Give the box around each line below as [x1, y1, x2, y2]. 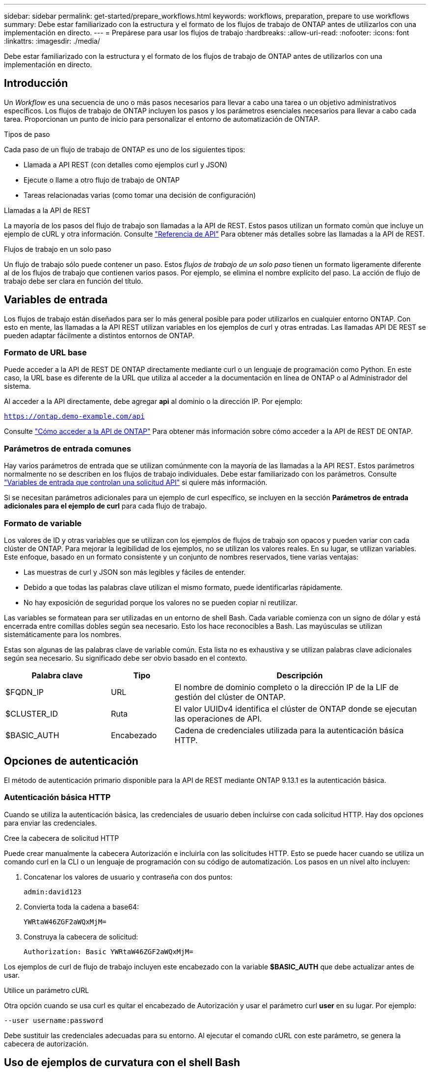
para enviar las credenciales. [4, 818, 97, 827]
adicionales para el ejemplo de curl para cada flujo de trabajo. [4, 502, 207, 510]
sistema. [4, 382, 31, 391]
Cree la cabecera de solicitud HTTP [4, 833, 119, 842]
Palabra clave [31, 670, 83, 680]
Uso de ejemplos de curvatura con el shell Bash [4, 1056, 241, 1069]
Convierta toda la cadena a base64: [24, 902, 139, 911]
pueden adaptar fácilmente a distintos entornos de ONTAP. [4, 331, 194, 340]
